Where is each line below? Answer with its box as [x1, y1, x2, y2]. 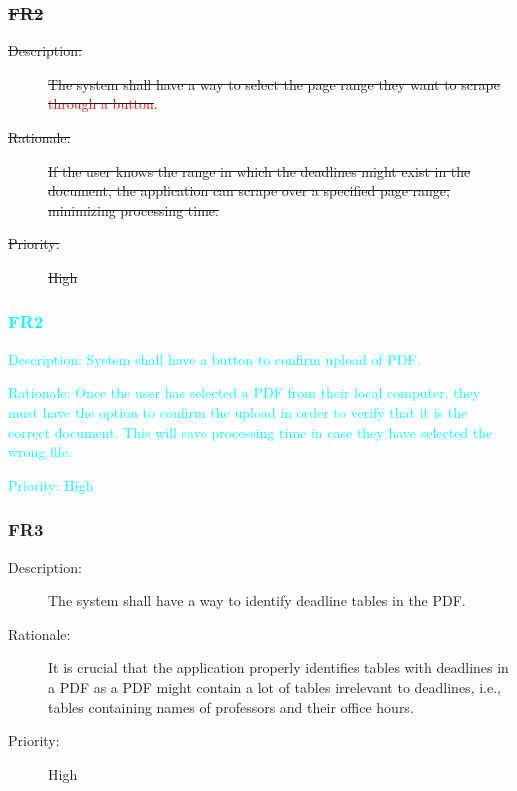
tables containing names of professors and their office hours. [48, 696, 414, 717]
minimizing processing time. [48, 199, 219, 220]
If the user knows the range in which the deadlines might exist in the [48, 160, 471, 181]
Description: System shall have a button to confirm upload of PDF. [8, 348, 421, 369]
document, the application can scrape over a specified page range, [48, 180, 450, 201]
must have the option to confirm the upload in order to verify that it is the [8, 401, 468, 422]
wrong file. [8, 441, 72, 462]
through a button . [48, 93, 158, 114]
